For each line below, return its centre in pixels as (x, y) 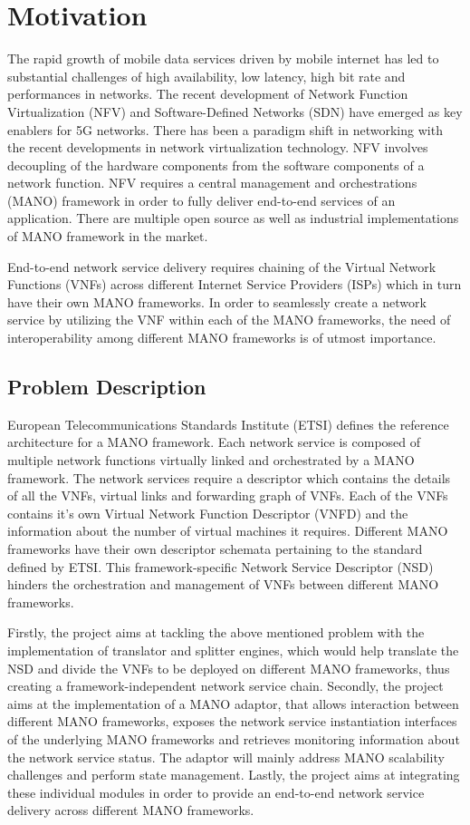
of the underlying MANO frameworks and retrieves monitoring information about (234, 738)
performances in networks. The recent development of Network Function (208, 94)
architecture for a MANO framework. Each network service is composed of (214, 442)
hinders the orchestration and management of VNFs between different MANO (223, 584)
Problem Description (107, 387)
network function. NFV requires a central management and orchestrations (212, 183)
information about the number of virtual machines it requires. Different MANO (228, 531)
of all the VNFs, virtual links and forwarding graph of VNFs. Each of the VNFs (228, 495)
